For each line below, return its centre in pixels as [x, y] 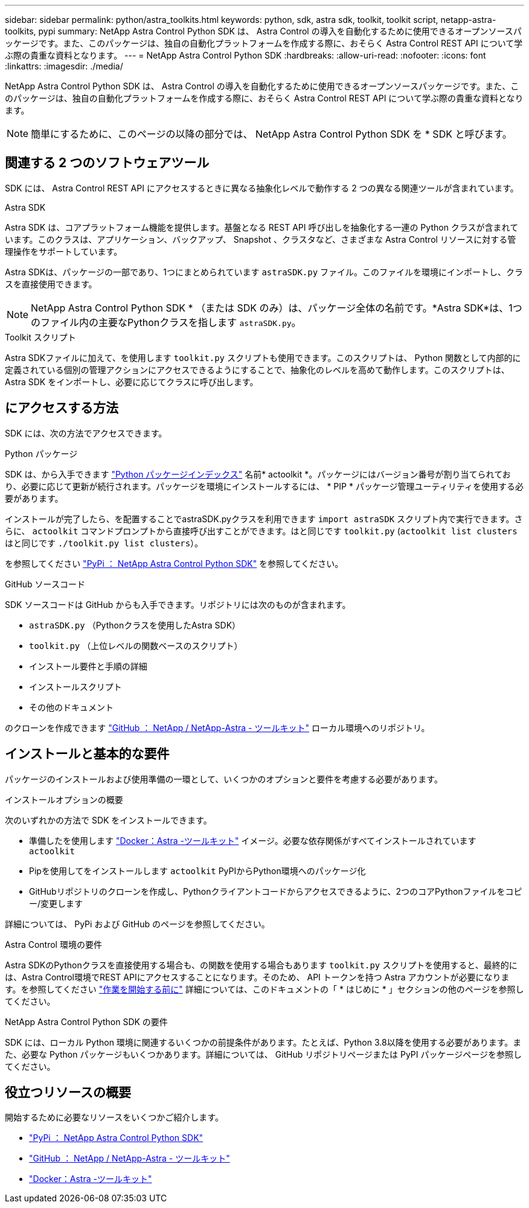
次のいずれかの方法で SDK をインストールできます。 [108, 820]
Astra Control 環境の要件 [53, 944]
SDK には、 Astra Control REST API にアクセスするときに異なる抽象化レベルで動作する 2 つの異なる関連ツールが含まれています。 [262, 188]
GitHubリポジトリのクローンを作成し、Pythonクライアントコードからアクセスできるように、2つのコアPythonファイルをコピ [276, 891]
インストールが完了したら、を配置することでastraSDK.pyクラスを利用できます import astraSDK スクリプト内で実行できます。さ [264, 519]
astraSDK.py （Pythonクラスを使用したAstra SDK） [135, 625]
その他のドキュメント [71, 707]
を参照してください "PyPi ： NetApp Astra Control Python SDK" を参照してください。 [174, 563]
